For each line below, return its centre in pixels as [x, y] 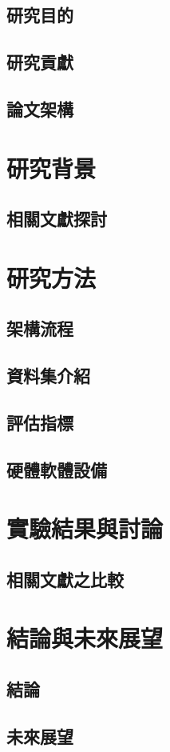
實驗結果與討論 [85, 528]
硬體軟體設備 [57, 469]
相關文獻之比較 [65, 579]
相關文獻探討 [57, 219]
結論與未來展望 [85, 638]
